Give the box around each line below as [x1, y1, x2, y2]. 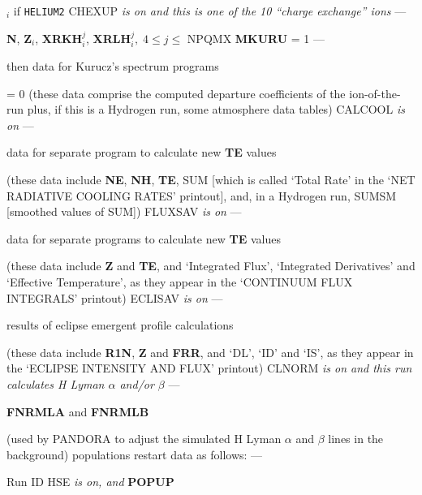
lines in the [328, 430, 384, 447]
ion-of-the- [349, 84, 401, 101]
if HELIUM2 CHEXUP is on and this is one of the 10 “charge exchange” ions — [13, 2, 407, 19]
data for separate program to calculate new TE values [6, 144, 277, 161]
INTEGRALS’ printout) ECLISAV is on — [6, 289, 223, 306]
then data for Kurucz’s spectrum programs [6, 58, 219, 75]
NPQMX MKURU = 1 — [187, 29, 325, 46]
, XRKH [35, 29, 83, 46]
